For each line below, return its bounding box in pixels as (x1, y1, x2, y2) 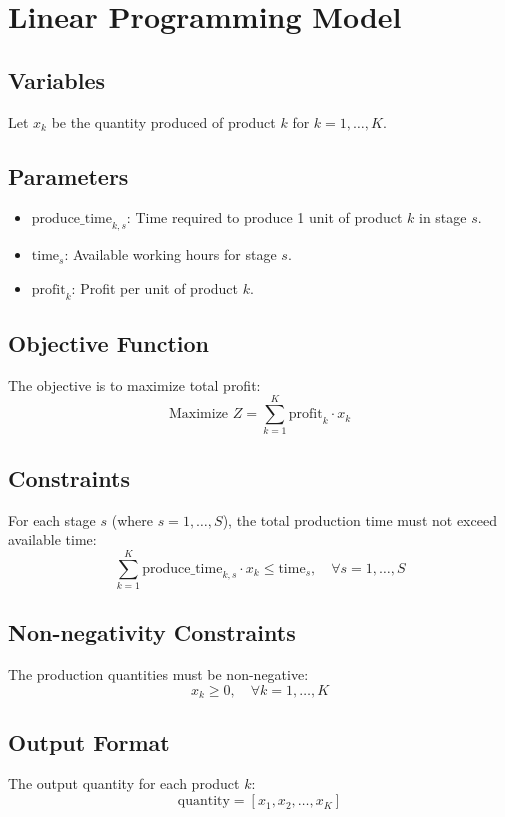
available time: (8, 529, 97, 550)
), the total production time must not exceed (222, 509, 497, 530)
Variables (8, 64, 106, 95)
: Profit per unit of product (71, 277, 239, 298)
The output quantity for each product (8, 773, 240, 794)
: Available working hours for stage (64, 244, 277, 265)
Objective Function (8, 327, 210, 358)
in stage (418, 207, 467, 228)
